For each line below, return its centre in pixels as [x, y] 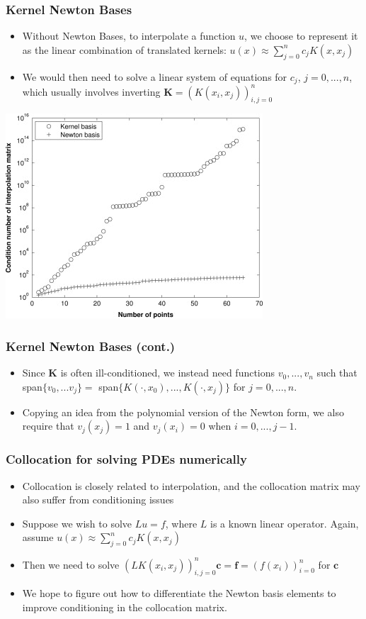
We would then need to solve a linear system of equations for [155, 76]
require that [48, 426]
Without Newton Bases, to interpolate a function [129, 36]
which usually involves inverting [91, 91]
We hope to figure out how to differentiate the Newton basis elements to [179, 593]
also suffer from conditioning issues [98, 500]
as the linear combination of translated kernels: [124, 49]
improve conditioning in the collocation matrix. [125, 607]
